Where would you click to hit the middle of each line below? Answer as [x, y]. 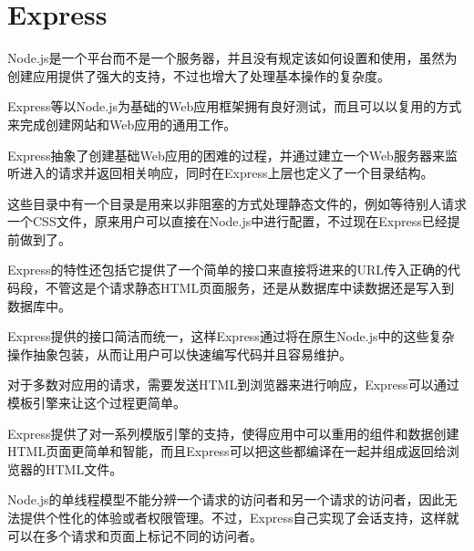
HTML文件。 [84, 468]
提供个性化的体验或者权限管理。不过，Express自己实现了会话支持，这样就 [239, 517]
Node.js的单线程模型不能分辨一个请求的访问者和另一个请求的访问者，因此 [226, 499]
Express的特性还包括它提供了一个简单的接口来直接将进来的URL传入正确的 [227, 270]
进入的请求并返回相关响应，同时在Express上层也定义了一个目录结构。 [227, 173]
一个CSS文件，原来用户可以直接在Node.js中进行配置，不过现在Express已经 [227, 221]
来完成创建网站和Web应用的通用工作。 [122, 124]
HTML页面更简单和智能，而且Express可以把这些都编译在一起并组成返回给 [227, 451]
